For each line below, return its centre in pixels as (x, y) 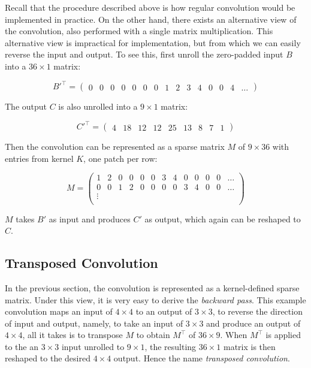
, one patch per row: (120, 158)
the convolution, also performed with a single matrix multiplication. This (139, 31)
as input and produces (90, 218)
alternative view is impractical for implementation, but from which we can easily (153, 42)
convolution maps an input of (59, 311)
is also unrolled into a (98, 106)
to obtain (153, 335)
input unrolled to (93, 346)
